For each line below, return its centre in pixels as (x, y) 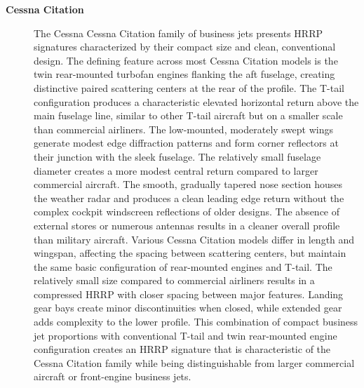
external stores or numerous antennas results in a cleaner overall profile (187, 225)
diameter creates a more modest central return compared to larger (176, 170)
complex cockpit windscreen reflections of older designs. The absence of (187, 212)
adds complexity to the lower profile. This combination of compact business (196, 322)
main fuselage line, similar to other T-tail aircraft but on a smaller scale (188, 115)
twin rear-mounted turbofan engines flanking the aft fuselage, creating (184, 74)
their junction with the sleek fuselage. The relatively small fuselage (177, 156)
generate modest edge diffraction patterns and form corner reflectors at (186, 143)
